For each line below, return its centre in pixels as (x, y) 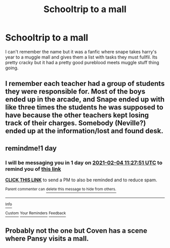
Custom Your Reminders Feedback (36, 213)
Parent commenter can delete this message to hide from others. (61, 189)
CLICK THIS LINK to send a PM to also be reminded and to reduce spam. (81, 180)
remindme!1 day (31, 148)
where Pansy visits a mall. (47, 238)
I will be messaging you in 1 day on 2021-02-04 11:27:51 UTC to (84, 163)
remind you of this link (33, 169)
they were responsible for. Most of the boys (75, 92)
